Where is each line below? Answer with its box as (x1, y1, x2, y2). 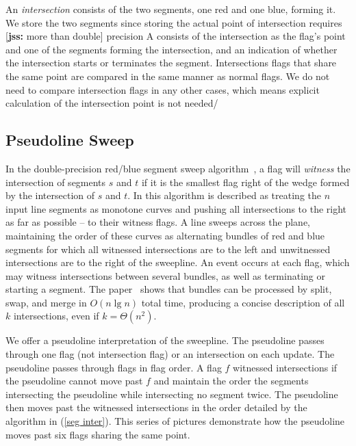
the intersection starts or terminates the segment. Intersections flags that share (5, 55, 337, 70)
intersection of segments (5, 174, 106, 189)
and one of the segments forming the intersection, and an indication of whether (5, 42, 338, 56)
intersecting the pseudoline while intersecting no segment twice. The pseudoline (5, 386, 338, 401)
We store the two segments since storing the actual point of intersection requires (5, 15, 342, 29)
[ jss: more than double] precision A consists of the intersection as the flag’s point (5, 29, 346, 43)
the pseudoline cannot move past (5, 373, 143, 388)
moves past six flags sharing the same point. (5, 427, 190, 441)
